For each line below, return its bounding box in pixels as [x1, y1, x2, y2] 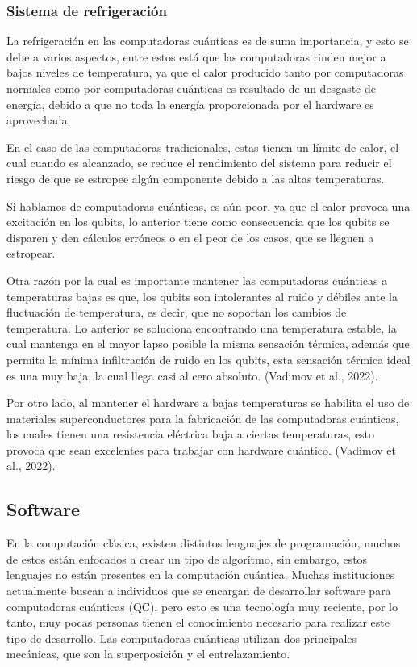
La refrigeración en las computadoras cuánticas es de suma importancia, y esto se [6, 32, 409, 49]
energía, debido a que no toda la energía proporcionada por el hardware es [6, 95, 374, 112]
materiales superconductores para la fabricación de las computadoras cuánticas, [6, 409, 399, 426]
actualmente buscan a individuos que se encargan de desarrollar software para [6, 582, 391, 599]
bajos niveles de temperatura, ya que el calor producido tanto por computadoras [6, 64, 404, 81]
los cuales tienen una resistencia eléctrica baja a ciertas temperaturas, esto [6, 426, 375, 443]
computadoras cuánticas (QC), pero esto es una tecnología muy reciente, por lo [6, 598, 398, 615]
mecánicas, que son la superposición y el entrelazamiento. [6, 645, 290, 662]
